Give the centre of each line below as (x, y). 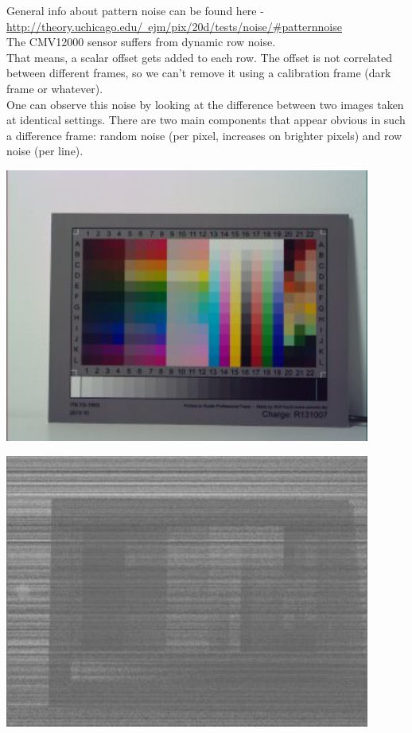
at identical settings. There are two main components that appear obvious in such (206, 120)
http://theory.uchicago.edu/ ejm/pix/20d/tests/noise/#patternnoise (174, 26)
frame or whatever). (55, 88)
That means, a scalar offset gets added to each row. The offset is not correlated (200, 57)
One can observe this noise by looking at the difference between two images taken (205, 104)
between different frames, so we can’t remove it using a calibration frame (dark (199, 73)
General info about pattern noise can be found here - (135, 10)
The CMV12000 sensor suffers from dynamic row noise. (141, 42)
